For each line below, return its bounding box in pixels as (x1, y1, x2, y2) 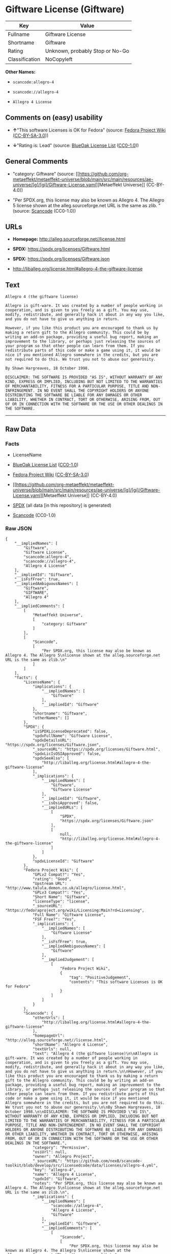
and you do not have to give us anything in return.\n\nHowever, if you (5, 1069, 163, 1074)
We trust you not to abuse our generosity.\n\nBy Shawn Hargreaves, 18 (5, 1105, 160, 1110)
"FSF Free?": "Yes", (32, 917, 76, 922)
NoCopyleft (45, 55, 73, 62)
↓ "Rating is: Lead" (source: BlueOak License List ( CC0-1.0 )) (12, 142, 139, 148)
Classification (8, 55, 41, 62)
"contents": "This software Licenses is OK (69, 979, 163, 985)
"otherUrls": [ (32, 1015, 65, 1021)
